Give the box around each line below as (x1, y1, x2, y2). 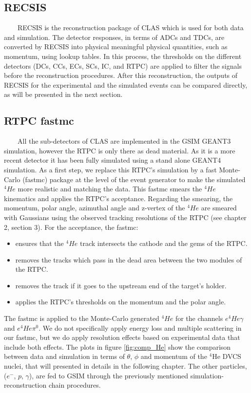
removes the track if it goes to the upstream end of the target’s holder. (15, 280, 227, 290)
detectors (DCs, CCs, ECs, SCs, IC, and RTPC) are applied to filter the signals (4, 60, 242, 71)
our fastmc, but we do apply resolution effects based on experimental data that (4, 332, 240, 342)
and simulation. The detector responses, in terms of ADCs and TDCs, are (4, 32, 225, 42)
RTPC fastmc (4, 113, 74, 128)
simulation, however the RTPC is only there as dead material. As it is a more (4, 145, 235, 155)
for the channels (175, 313, 223, 323)
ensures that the (15, 238, 64, 248)
